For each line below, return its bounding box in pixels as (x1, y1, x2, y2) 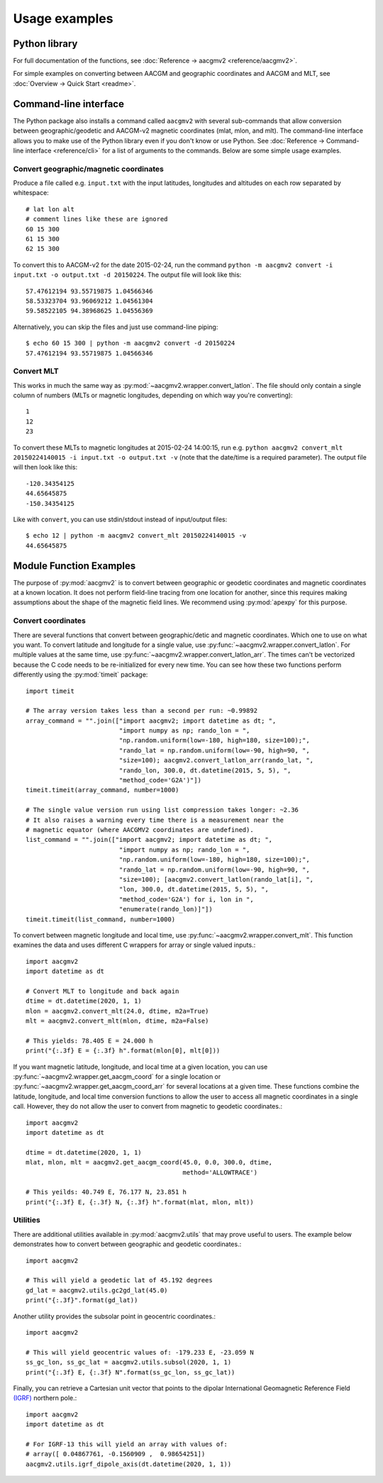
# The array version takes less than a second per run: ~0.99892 (26, 706, 258, 715)
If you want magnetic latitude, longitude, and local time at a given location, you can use (13, 1062, 268, 1071)
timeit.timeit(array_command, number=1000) (26, 786, 179, 794)
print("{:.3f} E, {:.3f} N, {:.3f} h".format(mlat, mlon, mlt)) (26, 1198, 255, 1206)
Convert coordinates (13, 616, 87, 626)
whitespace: (13, 189, 49, 197)
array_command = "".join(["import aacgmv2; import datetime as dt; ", (26, 716, 277, 725)
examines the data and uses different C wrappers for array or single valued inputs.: (13, 940, 256, 950)
